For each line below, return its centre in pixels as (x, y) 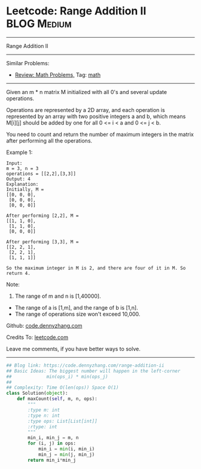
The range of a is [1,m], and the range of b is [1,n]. (77, 307)
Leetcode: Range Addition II (76, 11)
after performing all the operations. (49, 140)
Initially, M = (25, 189)
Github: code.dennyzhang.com (44, 325)
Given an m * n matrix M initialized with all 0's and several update (87, 92)
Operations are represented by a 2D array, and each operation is (86, 110)
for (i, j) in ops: (52, 444)
